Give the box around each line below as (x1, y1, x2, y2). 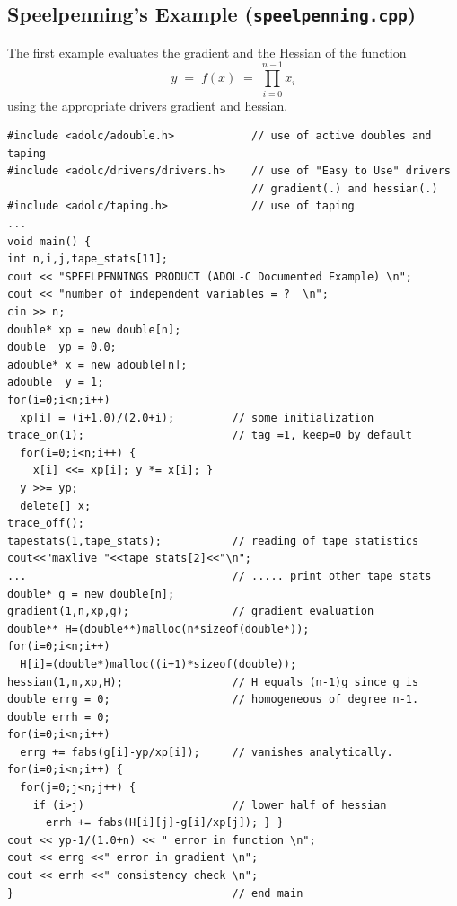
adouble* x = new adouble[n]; (7, 358, 188, 371)
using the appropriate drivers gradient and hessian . (7, 95, 288, 114)
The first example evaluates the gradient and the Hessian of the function (7, 42, 407, 61)
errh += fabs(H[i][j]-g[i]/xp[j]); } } (45, 816, 284, 830)
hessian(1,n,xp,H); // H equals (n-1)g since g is (7, 675, 419, 688)
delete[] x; (20, 499, 92, 512)
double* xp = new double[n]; (7, 323, 181, 336)
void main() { (7, 235, 92, 248)
